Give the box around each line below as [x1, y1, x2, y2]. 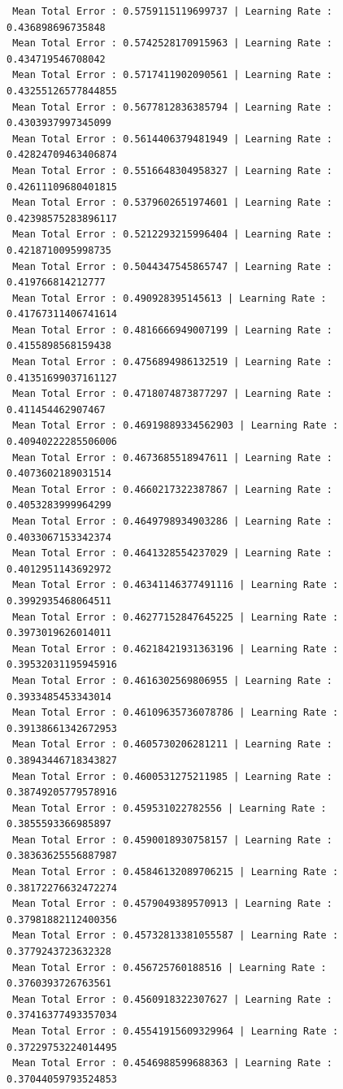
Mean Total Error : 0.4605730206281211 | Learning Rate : [12, 738, 332, 751]
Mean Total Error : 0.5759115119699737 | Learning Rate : [12, 6, 332, 17]
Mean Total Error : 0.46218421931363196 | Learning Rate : [12, 643, 339, 655]
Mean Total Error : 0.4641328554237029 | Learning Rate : [12, 547, 332, 560]
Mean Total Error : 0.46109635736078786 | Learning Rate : [12, 707, 339, 719]
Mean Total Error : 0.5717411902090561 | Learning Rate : [12, 69, 332, 81]
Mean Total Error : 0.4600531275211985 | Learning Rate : [12, 770, 332, 782]
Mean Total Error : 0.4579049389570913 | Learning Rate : [12, 898, 332, 910]
